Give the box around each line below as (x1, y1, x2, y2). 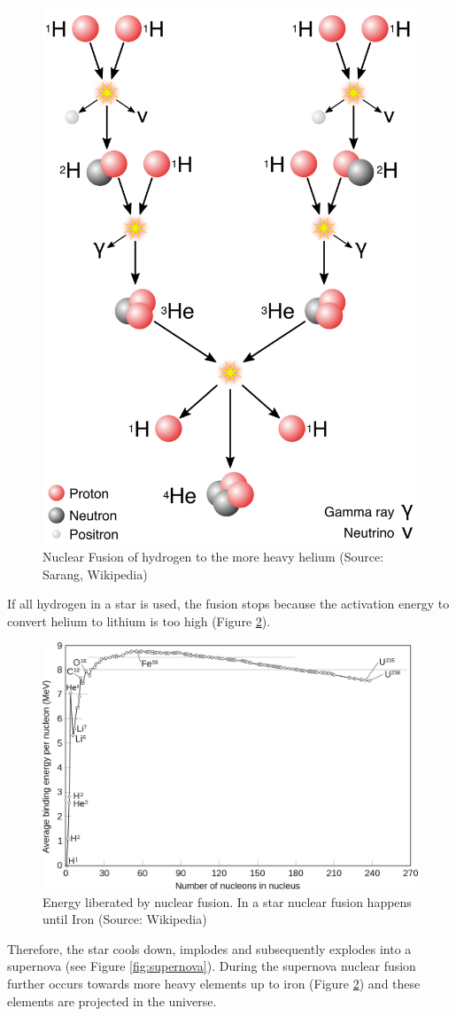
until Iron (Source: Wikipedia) (43, 910, 207, 928)
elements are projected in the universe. (7, 991, 217, 1010)
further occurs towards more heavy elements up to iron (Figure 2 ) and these (7, 973, 421, 992)
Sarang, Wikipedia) (43, 564, 148, 583)
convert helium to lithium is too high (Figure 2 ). (7, 611, 271, 630)
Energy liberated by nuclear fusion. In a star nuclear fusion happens (43, 892, 412, 911)
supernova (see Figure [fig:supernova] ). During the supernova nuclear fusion (7, 957, 416, 975)
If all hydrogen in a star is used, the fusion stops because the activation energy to (7, 594, 450, 613)
